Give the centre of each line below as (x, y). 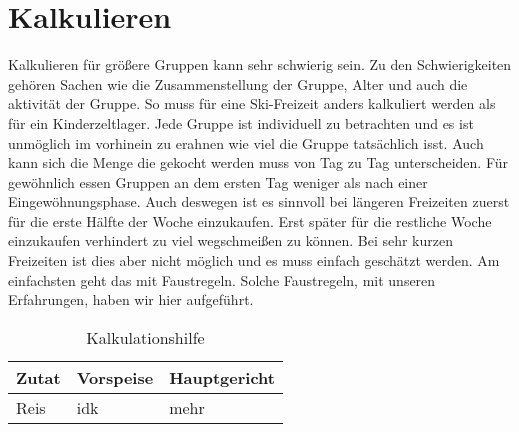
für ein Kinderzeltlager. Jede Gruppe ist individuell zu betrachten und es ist (241, 122)
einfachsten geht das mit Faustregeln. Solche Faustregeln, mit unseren (222, 279)
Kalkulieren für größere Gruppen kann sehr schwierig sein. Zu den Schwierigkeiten (260, 64)
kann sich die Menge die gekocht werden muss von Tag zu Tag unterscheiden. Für (258, 162)
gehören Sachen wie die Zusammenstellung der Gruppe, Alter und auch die (238, 83)
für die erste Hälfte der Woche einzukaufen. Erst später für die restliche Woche (250, 220)
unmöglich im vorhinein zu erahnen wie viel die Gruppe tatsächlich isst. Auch (246, 142)
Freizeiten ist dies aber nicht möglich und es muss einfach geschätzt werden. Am (254, 260)
